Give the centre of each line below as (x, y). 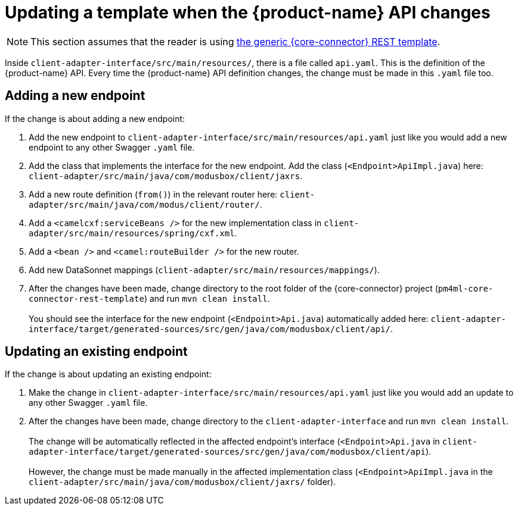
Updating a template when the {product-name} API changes (248, 12)
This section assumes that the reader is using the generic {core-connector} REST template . (235, 41)
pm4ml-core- (466, 288)
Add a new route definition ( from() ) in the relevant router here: (153, 194)
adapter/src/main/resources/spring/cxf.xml (132, 233)
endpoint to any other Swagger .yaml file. (112, 147)
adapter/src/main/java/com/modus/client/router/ (144, 204)
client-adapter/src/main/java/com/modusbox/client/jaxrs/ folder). (182, 482)
